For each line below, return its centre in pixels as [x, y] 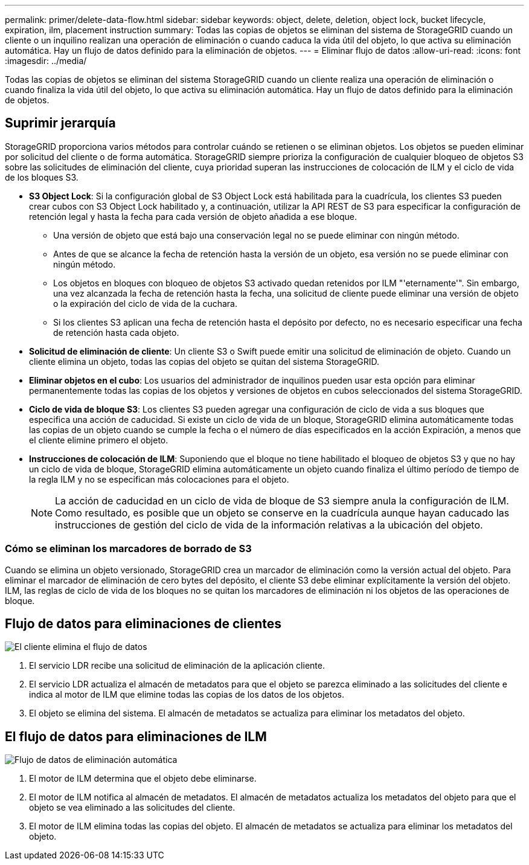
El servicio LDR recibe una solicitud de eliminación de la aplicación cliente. [177, 666]
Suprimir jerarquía [60, 123]
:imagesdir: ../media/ [46, 61]
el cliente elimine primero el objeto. [99, 440]
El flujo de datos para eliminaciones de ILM [136, 736]
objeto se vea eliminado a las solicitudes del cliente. [132, 808]
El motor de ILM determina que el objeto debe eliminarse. [143, 779]
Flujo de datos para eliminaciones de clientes [143, 624]
